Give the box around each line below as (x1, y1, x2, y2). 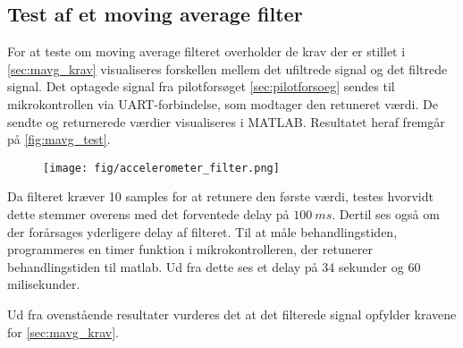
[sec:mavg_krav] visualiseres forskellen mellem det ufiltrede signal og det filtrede (7, 59, 448, 78)
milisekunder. (7, 275, 80, 293)
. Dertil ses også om (332, 205, 440, 224)
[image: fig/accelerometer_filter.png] (43, 161, 280, 174)
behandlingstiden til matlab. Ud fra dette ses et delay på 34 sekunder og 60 (7, 257, 421, 276)
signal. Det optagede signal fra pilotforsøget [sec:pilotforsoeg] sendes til (7, 77, 395, 96)
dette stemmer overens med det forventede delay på (7, 205, 290, 224)
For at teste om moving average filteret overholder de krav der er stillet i (7, 42, 406, 61)
